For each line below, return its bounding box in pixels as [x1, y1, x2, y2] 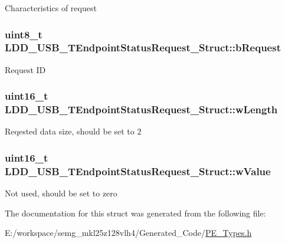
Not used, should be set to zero [5, 187, 117, 199]
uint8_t [5, 27, 42, 41]
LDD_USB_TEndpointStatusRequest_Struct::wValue [5, 163, 271, 178]
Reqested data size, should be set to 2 [5, 125, 142, 137]
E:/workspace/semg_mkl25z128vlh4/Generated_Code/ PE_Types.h [5, 226, 252, 239]
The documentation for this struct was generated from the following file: [5, 206, 266, 219]
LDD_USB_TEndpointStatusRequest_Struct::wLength [5, 102, 278, 117]
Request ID [5, 63, 46, 75]
